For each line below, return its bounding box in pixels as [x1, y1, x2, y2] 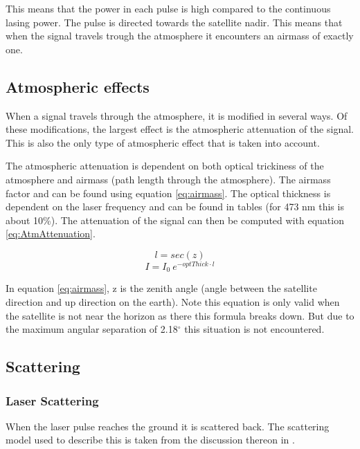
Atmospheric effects [6, 75, 150, 97]
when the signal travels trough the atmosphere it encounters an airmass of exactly [6, 28, 354, 43]
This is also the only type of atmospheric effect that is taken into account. [6, 135, 320, 149]
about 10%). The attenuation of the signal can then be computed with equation [6, 212, 344, 227]
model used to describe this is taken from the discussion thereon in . [6, 432, 295, 447]
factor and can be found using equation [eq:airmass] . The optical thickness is [6, 185, 331, 200]
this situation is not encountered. [184, 322, 325, 336]
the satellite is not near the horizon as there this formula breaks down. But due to [6, 308, 354, 322]
